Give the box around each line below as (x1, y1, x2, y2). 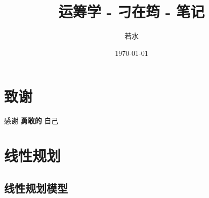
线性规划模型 (4, 180, 68, 195)
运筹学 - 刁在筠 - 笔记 (58, 1, 205, 22)
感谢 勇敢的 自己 (4, 115, 59, 126)
